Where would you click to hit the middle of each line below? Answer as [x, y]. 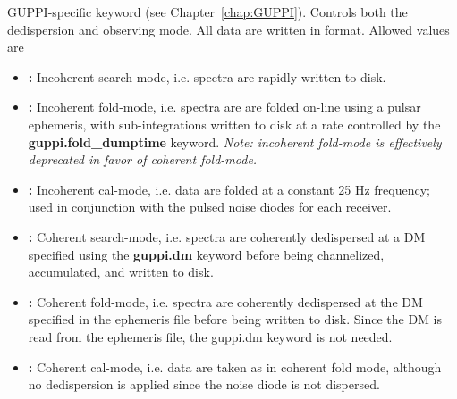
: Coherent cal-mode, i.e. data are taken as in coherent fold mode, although [235, 366]
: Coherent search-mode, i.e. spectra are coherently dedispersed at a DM [227, 236]
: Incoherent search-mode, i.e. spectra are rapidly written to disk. [207, 76]
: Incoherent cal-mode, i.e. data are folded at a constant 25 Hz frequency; [229, 189]
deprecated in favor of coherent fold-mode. [143, 159]
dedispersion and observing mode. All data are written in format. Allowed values [228, 29]
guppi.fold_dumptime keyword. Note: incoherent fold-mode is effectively [235, 141]
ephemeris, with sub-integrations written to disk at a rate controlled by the [234, 124]
